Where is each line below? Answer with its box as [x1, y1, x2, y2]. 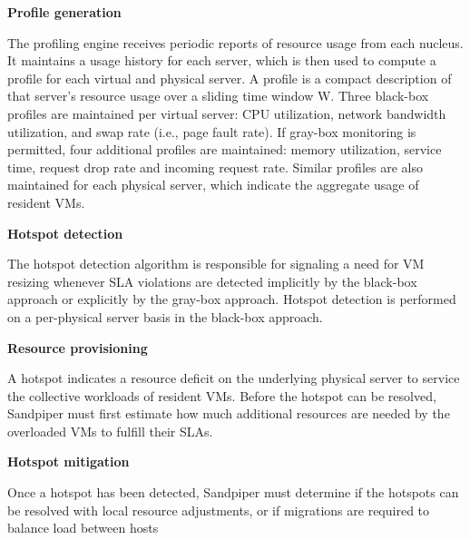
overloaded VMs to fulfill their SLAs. [7, 421, 213, 440]
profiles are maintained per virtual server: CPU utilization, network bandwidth [7, 103, 446, 123]
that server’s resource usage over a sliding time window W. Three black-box [7, 86, 429, 105]
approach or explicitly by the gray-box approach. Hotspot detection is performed [7, 290, 456, 309]
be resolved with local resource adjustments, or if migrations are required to [7, 500, 430, 519]
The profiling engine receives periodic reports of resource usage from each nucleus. [7, 33, 464, 52]
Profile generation [7, 3, 122, 21]
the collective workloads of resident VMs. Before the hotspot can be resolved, [7, 386, 436, 405]
